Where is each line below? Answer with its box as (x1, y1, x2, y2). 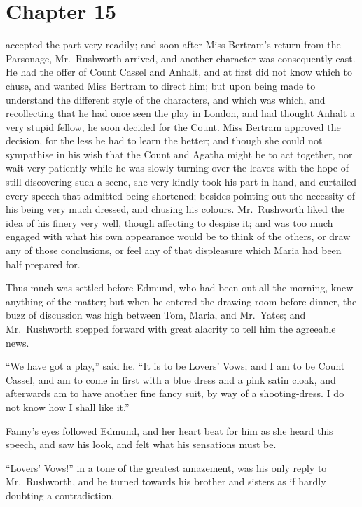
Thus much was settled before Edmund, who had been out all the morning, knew (6, 280, 354, 295)
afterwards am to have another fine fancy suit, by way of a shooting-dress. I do (6, 386, 344, 401)
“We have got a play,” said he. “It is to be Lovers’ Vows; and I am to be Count (6, 359, 345, 373)
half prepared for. (6, 256, 81, 271)
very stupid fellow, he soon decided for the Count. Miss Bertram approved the (6, 119, 341, 134)
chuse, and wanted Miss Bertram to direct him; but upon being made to (6, 78, 316, 92)
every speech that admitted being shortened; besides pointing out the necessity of (6, 188, 356, 202)
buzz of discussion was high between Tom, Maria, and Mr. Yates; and (6, 307, 306, 322)
